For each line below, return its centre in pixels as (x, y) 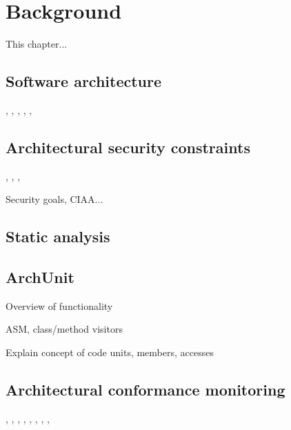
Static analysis (58, 236)
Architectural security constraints (128, 147)
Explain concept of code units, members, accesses (110, 352)
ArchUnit (40, 277)
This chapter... (37, 44)
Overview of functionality (59, 305)
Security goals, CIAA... (54, 199)
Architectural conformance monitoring (145, 390)
